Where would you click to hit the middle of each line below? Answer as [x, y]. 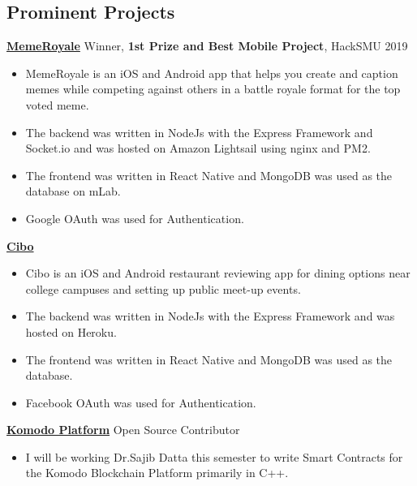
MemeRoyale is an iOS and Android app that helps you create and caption [212, 73]
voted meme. [57, 104]
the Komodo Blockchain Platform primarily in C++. [157, 473]
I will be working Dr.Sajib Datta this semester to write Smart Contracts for [214, 456]
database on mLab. [73, 191]
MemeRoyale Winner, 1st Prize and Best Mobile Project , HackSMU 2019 [207, 46]
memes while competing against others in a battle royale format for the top [213, 89]
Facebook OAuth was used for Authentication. [141, 402]
